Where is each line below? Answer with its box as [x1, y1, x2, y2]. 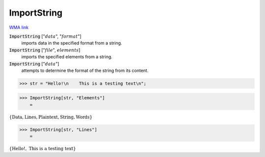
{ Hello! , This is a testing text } [9, 146, 76, 152]
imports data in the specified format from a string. [21, 40, 122, 46]
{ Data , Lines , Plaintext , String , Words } [9, 114, 93, 120]
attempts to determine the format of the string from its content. [21, 67, 149, 73]
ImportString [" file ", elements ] [9, 47, 80, 53]
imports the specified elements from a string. [21, 54, 113, 60]
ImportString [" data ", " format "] [9, 33, 82, 39]
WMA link [9, 24, 29, 30]
